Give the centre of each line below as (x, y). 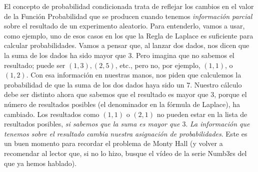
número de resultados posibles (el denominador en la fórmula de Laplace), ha (122, 104)
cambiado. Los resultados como (52, 114)
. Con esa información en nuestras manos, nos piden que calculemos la (134, 75)
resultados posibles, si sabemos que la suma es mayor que (92, 124)
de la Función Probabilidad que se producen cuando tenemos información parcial (128, 16)
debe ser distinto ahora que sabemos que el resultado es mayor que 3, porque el (125, 94)
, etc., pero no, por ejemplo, (158, 65)
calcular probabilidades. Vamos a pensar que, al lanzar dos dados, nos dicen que (127, 45)
